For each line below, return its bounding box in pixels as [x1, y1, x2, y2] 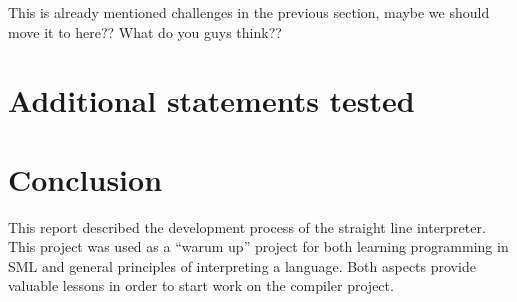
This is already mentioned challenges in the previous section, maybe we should [8, 2, 490, 22]
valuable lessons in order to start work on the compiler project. [8, 275, 394, 296]
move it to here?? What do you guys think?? [8, 21, 282, 42]
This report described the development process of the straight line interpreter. [8, 216, 486, 237]
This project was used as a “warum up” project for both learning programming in [8, 236, 509, 257]
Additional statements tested [8, 80, 415, 121]
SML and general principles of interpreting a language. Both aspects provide [8, 255, 476, 276]
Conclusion [8, 158, 163, 199]
